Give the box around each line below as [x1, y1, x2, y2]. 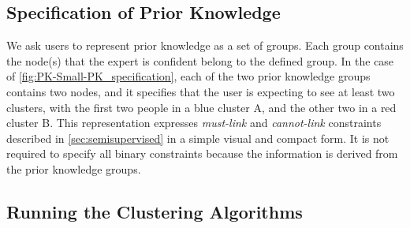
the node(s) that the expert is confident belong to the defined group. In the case [6, 52, 394, 69]
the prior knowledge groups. [6, 160, 141, 177]
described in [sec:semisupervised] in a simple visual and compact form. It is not [6, 129, 389, 146]
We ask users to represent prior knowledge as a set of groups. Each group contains [6, 37, 404, 54]
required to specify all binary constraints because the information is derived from [6, 145, 398, 162]
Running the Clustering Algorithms [6, 199, 303, 223]
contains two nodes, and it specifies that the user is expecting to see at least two [6, 83, 395, 99]
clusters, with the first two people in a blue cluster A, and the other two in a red [6, 99, 397, 115]
